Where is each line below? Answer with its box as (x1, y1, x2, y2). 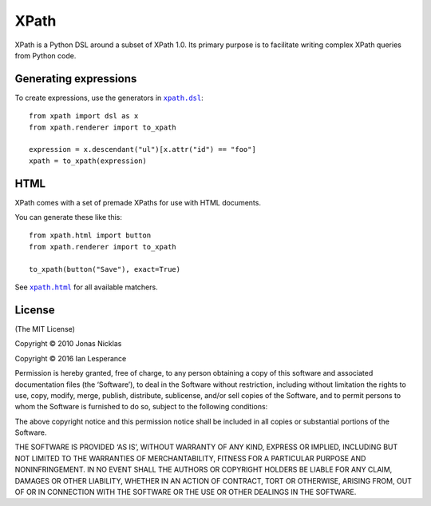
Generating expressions (14, 72, 137, 86)
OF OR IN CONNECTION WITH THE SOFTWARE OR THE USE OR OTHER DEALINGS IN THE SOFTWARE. (14, 488, 357, 497)
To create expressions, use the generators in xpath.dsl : (14, 93, 204, 102)
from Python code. (14, 50, 77, 60)
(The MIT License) (14, 324, 76, 333)
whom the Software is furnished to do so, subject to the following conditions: (14, 402, 268, 412)
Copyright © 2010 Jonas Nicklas (14, 339, 122, 349)
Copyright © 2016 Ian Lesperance (14, 353, 127, 363)
